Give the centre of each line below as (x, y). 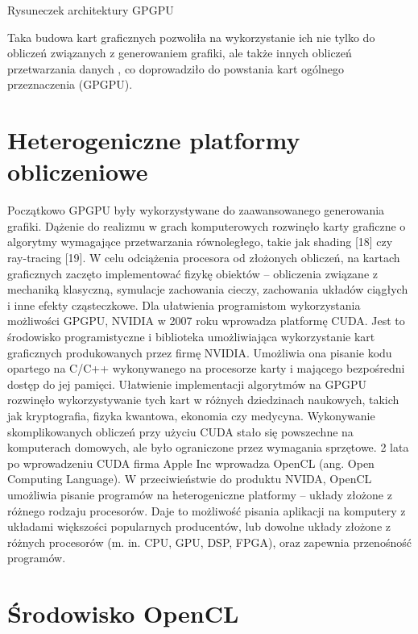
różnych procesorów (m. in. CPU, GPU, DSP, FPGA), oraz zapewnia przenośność (209, 542)
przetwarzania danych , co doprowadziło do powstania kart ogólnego (176, 68)
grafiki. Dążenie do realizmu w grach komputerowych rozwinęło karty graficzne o (207, 225)
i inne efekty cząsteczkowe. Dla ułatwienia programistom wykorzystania (184, 304)
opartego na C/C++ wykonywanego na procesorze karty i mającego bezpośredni (206, 368)
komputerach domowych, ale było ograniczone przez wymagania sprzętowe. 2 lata (208, 447)
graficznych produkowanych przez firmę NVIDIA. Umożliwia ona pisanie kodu (200, 352)
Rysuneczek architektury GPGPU (91, 10)
